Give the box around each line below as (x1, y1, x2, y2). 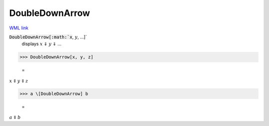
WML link (9, 25, 29, 31)
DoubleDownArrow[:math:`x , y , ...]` (9, 34, 87, 40)
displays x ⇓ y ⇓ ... (21, 41, 62, 47)
